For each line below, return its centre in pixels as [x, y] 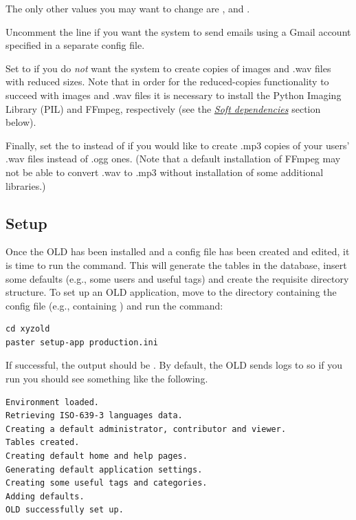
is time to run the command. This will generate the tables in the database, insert [176, 264]
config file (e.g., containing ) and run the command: [114, 305]
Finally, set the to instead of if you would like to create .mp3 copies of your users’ [178, 145]
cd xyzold [28, 329]
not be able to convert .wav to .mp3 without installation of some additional [165, 172]
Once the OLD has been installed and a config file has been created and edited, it [178, 251]
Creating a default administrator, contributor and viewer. [146, 429]
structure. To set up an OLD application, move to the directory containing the [171, 292]
